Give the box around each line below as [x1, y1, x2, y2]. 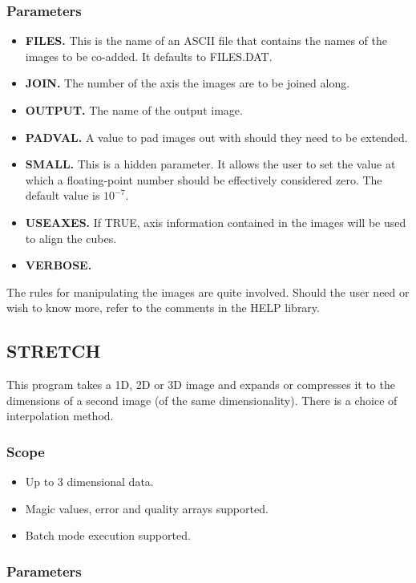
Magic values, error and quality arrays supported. [25, 500, 269, 516]
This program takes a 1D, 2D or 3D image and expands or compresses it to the [6, 376, 395, 393]
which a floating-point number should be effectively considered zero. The [25, 171, 382, 188]
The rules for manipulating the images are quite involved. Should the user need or [6, 283, 410, 300]
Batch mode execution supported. [25, 527, 191, 544]
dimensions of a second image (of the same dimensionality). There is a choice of [6, 391, 398, 408]
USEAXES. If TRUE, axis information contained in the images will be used [25, 213, 406, 230]
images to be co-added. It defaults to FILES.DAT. [25, 47, 273, 64]
